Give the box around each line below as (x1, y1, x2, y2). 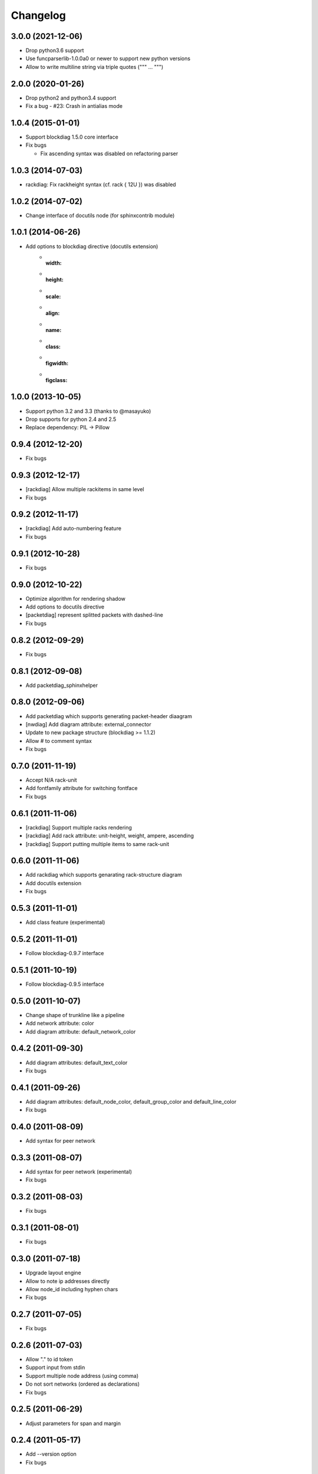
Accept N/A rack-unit (25, 777, 77, 784)
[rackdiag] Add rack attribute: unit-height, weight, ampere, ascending (25, 832, 194, 840)
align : (45, 310, 60, 317)
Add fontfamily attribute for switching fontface (25, 785, 138, 792)
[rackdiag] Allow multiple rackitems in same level (25, 486, 144, 493)
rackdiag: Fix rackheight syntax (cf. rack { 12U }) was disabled (25, 180, 176, 188)
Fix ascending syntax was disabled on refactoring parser (40, 150, 178, 157)
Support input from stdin (25, 1364, 85, 1371)
